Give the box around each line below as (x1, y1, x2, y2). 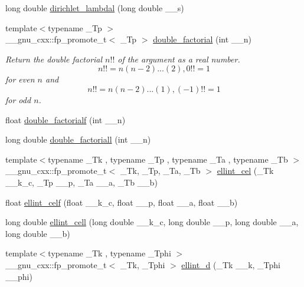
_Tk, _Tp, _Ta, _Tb (120, 164, 201, 177)
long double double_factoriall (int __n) (5, 133, 151, 146)
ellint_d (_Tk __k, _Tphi (181, 258, 280, 270)
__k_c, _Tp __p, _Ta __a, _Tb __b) (5, 176, 158, 188)
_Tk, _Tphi (120, 258, 165, 270)
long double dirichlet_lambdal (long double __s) (5, 2, 184, 14)
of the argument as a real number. (117, 52, 240, 65)
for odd (5, 93, 31, 105)
